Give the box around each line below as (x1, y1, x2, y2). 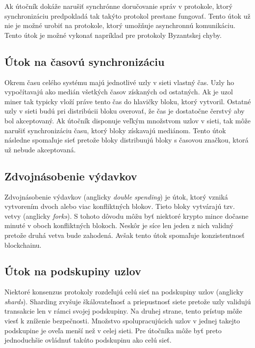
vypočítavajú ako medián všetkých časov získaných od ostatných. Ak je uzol (4, 87, 233, 97)
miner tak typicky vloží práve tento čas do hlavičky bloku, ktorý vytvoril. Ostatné (4, 96, 251, 106)
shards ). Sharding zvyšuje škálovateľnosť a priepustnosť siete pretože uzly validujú (4, 296, 251, 306)
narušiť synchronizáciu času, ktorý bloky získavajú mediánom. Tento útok (4, 125, 226, 135)
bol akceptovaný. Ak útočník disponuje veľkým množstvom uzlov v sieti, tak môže (4, 115, 251, 125)
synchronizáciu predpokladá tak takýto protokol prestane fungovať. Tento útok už (4, 10, 251, 21)
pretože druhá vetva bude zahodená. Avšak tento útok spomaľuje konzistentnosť (4, 230, 245, 240)
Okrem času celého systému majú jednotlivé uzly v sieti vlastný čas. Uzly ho (4, 77, 234, 87)
